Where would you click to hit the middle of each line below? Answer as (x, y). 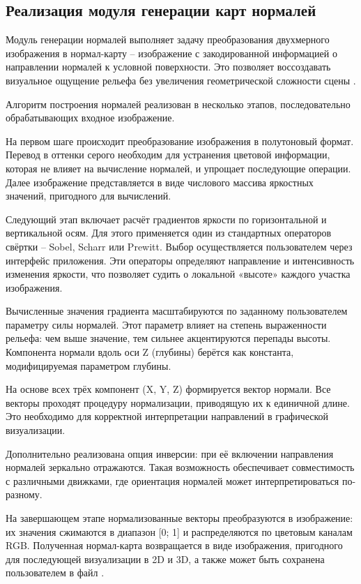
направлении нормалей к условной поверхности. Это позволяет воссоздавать (168, 67)
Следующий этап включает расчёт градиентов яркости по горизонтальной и (166, 219)
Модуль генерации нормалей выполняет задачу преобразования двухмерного (168, 39)
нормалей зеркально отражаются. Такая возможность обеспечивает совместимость (180, 467)
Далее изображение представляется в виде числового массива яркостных (160, 182)
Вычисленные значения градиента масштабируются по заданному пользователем (177, 311)
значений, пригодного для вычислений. (89, 196)
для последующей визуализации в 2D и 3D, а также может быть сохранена (165, 559)
